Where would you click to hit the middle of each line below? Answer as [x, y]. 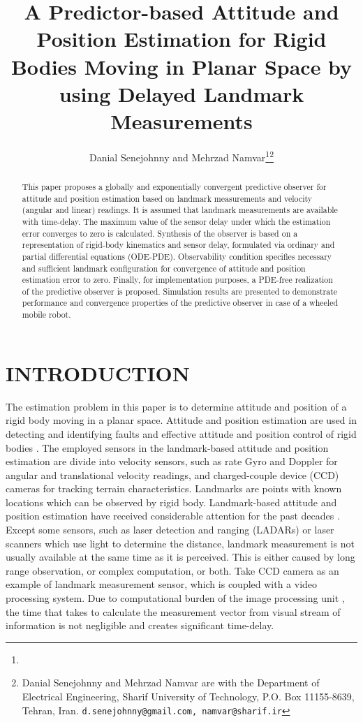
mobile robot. [46, 315]
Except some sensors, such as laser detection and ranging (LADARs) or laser [170, 530]
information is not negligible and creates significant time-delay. [140, 625]
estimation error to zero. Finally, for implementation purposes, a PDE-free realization [177, 280]
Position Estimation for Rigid [181, 39]
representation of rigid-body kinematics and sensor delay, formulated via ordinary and [178, 245]
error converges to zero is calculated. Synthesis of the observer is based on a [160, 233]
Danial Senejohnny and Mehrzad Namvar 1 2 [181, 156]
